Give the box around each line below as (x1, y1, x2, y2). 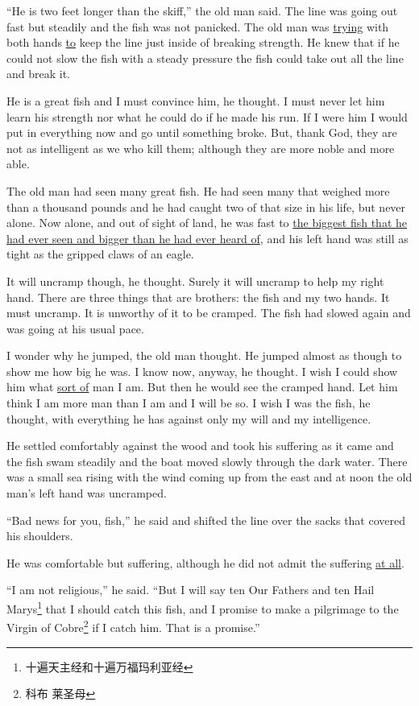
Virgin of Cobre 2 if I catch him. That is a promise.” (6, 617, 260, 635)
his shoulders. (6, 527, 73, 544)
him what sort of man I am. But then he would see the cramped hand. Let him (6, 378, 398, 395)
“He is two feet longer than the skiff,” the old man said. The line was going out (6, 2, 398, 19)
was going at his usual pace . (6, 320, 144, 336)
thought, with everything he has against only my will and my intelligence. (6, 410, 371, 427)
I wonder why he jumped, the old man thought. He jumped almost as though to (6, 347, 402, 364)
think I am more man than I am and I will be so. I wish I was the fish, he (6, 394, 371, 411)
